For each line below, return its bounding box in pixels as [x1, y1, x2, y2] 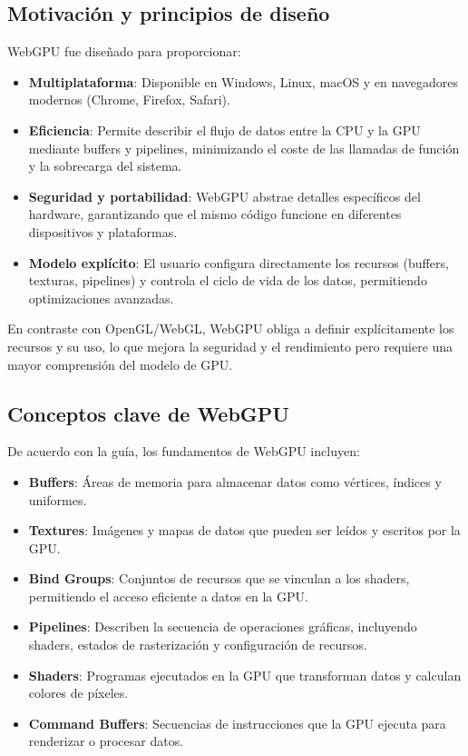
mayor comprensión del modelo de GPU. [7, 354, 233, 373]
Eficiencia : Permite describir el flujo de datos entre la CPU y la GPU [28, 120, 421, 139]
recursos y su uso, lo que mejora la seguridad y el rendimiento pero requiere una [7, 336, 453, 355]
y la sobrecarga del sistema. [28, 156, 182, 175]
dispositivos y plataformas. [28, 222, 178, 241]
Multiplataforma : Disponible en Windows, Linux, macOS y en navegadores [28, 72, 459, 91]
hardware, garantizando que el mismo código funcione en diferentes [28, 204, 402, 224]
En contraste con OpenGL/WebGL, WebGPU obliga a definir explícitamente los [7, 319, 454, 338]
